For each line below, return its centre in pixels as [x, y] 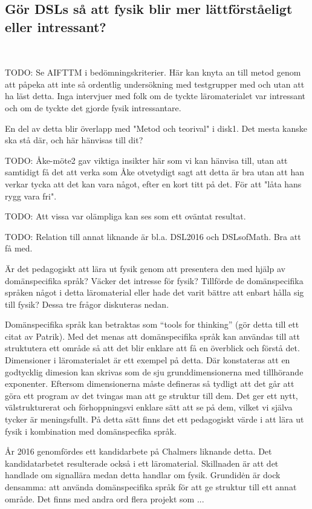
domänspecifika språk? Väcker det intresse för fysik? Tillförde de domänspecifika [154, 280]
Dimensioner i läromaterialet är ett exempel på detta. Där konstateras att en [148, 360]
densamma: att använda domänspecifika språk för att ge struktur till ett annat [151, 487]
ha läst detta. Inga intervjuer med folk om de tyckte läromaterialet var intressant [155, 96]
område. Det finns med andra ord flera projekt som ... [105, 498]
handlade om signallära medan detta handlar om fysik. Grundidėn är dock [143, 475]
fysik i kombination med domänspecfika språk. [91, 431]
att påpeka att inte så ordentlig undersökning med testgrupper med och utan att [155, 84]
